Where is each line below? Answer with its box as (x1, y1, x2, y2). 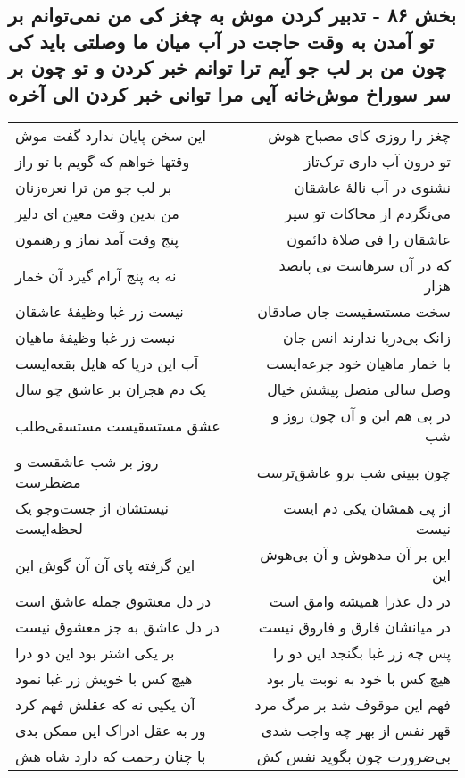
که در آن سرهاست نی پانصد (278, 255, 451, 276)
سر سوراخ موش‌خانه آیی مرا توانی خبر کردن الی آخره (8, 79, 451, 107)
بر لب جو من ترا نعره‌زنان (15, 177, 172, 198)
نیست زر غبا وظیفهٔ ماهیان (15, 327, 176, 348)
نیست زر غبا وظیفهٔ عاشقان (15, 301, 184, 322)
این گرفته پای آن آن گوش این (15, 554, 195, 575)
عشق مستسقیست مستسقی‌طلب (15, 414, 220, 436)
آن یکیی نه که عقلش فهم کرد (15, 694, 195, 715)
